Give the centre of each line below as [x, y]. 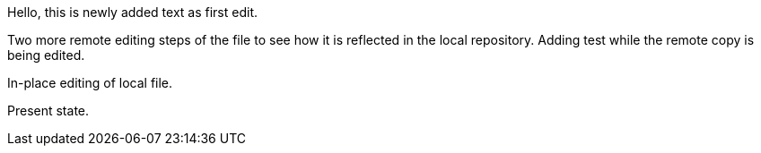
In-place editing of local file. [90, 83]
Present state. [48, 110]
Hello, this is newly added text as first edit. [132, 12]
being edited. [46, 55]
